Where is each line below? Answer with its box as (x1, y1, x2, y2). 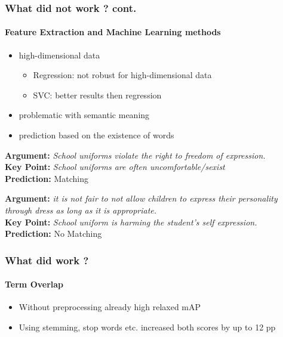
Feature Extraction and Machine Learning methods (5, 26, 221, 38)
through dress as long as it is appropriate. (5, 203, 157, 216)
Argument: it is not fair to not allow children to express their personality (5, 192, 278, 205)
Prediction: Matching (5, 172, 89, 184)
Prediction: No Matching (5, 227, 102, 240)
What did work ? (5, 252, 89, 267)
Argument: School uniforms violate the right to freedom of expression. (5, 149, 266, 161)
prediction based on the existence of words (19, 129, 174, 141)
